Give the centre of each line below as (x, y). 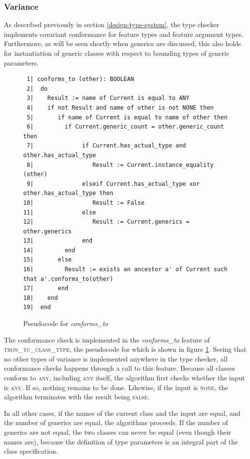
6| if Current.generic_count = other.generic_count (125, 127)
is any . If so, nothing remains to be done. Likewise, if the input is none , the (116, 387)
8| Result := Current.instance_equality (120, 165)
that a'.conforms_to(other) (68, 279)
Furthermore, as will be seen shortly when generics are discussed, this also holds (123, 43)
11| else (60, 212)
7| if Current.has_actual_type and (106, 146)
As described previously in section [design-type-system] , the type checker (112, 25)
